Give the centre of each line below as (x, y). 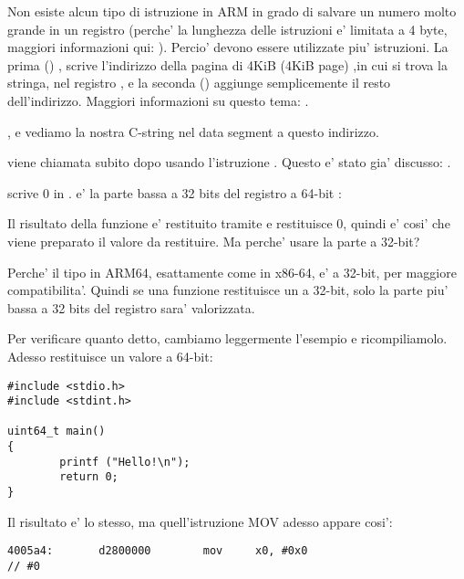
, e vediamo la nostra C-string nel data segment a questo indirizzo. (193, 131)
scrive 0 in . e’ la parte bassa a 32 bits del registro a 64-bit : (175, 192)
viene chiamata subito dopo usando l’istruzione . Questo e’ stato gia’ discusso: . (229, 162)
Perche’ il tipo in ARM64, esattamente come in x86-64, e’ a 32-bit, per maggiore (232, 272)
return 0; (89, 477)
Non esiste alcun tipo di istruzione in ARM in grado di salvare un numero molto (232, 11)
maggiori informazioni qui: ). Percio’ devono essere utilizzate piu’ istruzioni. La (228, 47)
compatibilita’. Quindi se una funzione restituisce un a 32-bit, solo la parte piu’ (228, 290)
